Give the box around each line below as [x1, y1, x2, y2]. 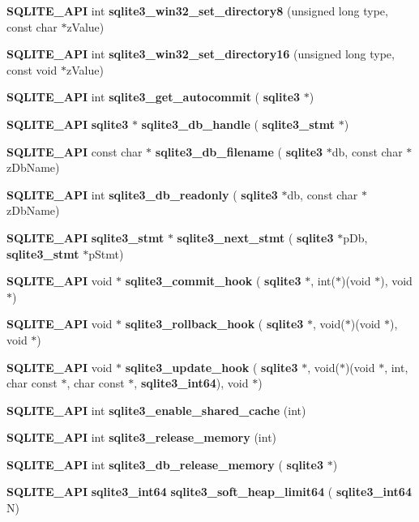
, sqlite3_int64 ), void [134, 374, 249, 391]
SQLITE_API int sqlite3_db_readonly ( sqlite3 [6, 186, 278, 203]
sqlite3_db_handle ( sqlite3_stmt [141, 115, 336, 132]
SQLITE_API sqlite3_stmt [6, 229, 165, 246]
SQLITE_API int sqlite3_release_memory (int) [6, 429, 277, 446]
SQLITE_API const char [6, 143, 143, 160]
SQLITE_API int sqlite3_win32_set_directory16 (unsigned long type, [6, 45, 395, 62]
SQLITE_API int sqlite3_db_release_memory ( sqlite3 [6, 456, 324, 473]
